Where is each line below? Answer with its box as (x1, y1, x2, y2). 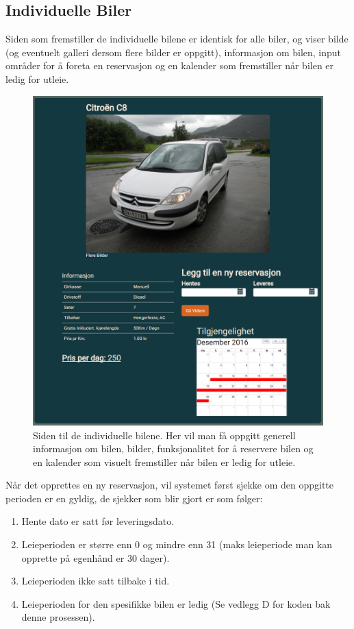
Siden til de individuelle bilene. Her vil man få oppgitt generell (33, 428, 296, 442)
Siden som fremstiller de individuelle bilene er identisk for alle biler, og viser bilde (5, 32, 349, 46)
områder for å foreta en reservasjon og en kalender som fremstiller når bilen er (5, 58, 334, 73)
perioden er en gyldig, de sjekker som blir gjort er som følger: (5, 491, 263, 505)
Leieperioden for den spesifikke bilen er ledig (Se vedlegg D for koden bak (21, 596, 331, 610)
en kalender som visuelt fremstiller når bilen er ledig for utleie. (33, 454, 296, 469)
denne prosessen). (21, 610, 95, 624)
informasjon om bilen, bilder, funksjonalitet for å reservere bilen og (33, 441, 314, 456)
